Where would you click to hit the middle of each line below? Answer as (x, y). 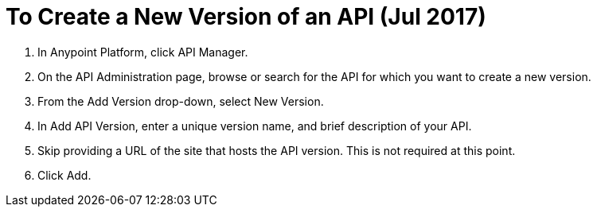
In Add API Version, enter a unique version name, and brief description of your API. (255, 126)
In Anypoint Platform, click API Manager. (143, 52)
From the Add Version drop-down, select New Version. (181, 101)
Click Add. (64, 175)
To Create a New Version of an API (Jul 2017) (246, 17)
